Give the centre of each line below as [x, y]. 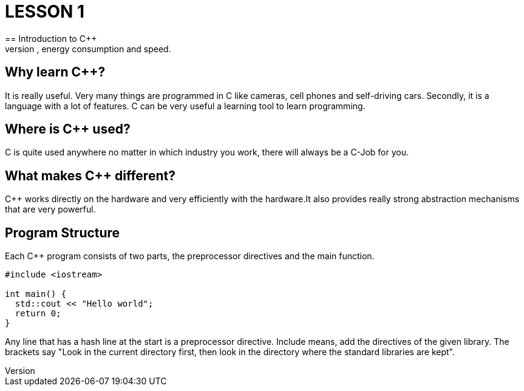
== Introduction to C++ [51, 38]
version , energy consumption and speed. [88, 49]
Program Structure [63, 233]
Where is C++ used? [68, 129]
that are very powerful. [50, 209]
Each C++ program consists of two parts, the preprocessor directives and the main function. [190, 256]
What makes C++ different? [90, 175]
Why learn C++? [55, 72]
